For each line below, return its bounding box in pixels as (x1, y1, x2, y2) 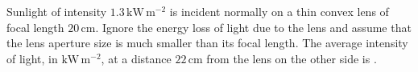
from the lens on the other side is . (206, 50, 377, 66)
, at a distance (101, 50, 172, 66)
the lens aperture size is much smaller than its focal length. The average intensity (6, 34, 408, 51)
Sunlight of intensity (6, 3, 107, 19)
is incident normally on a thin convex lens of (169, 3, 389, 19)
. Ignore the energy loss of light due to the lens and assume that (95, 18, 412, 35)
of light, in (6, 50, 58, 66)
